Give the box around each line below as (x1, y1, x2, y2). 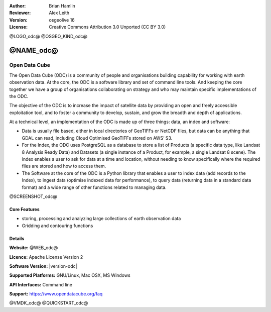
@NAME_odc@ (9, 46, 59, 55)
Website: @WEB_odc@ (9, 245, 58, 251)
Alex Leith (49, 10, 70, 16)
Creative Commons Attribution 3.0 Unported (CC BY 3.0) (49, 24, 166, 30)
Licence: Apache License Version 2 (9, 254, 83, 260)
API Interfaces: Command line (9, 281, 73, 287)
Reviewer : (9, 10, 31, 16)
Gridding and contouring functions (22, 223, 93, 229)
